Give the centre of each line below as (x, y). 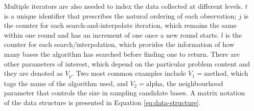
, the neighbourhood (193, 83)
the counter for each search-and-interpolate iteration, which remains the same (120, 25)
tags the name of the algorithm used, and (66, 83)
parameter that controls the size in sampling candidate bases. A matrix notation (125, 93)
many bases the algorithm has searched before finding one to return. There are (122, 54)
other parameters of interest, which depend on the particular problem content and (127, 63)
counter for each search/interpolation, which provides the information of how (119, 44)
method (215, 74)
